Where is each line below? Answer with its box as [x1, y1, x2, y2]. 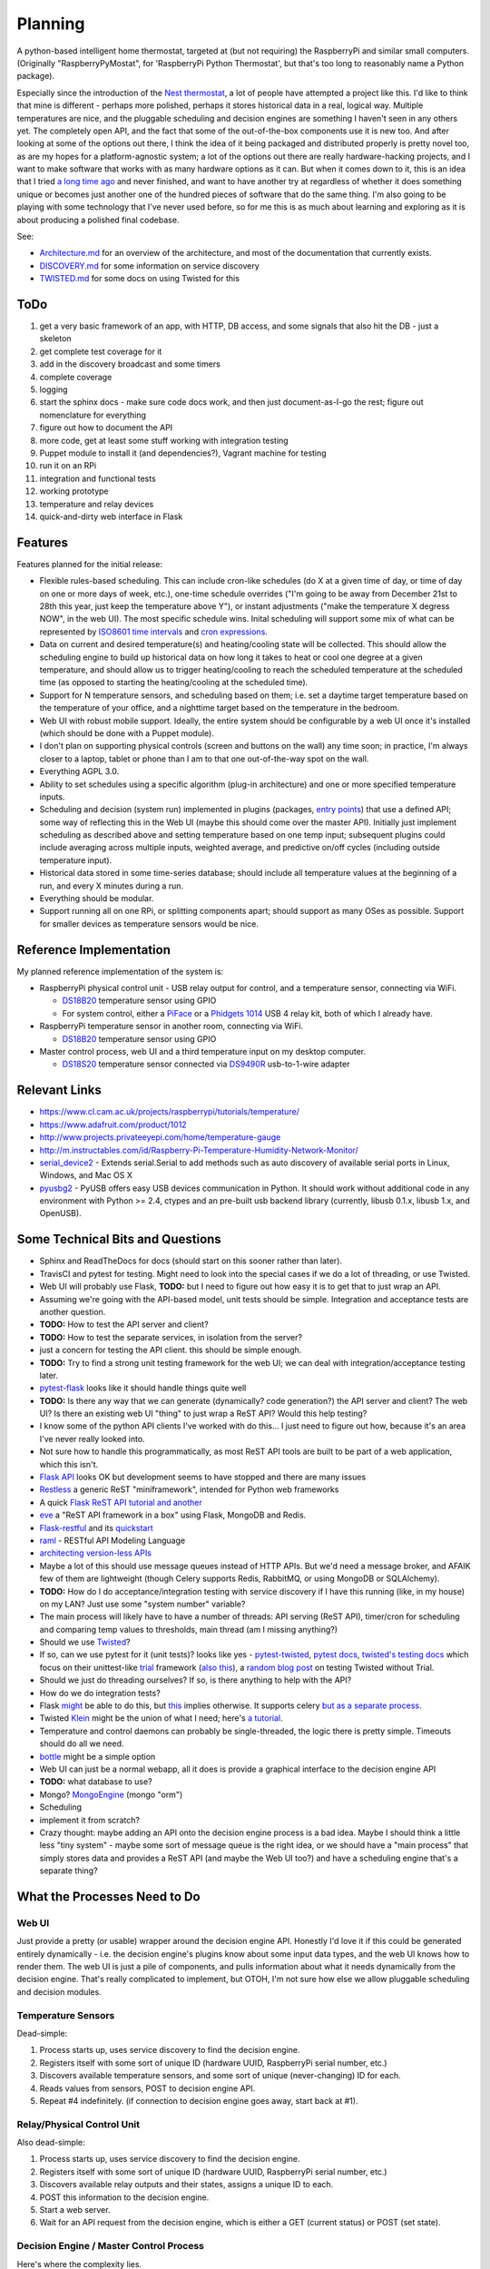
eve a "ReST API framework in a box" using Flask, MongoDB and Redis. [39, 1509, 307, 1520]
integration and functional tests [39, 473, 156, 484]
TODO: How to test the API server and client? [39, 1319, 209, 1330]
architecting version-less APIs [39, 1547, 152, 1558]
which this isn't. [39, 1459, 99, 1469]
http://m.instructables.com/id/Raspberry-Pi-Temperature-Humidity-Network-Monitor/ [39, 1144, 358, 1155]
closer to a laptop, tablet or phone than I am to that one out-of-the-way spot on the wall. [39, 753, 369, 764]
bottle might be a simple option [39, 1751, 156, 1762]
